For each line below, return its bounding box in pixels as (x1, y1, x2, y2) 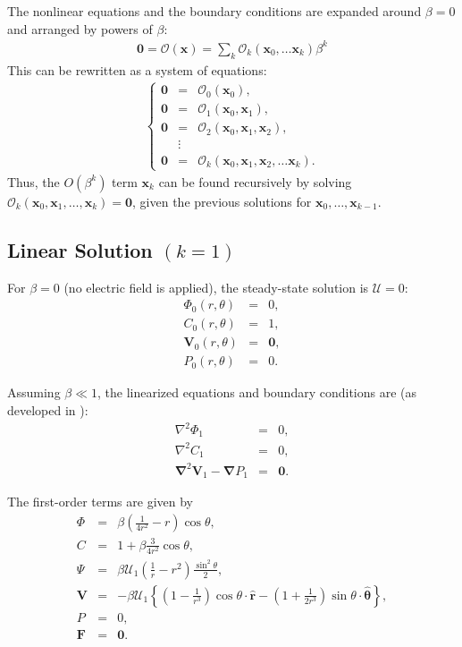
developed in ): (7, 400, 88, 419)
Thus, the (7, 172, 60, 191)
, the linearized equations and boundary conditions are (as (97, 383, 417, 402)
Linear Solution (7, 235, 153, 263)
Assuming (7, 383, 61, 402)
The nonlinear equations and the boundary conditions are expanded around (7, 2, 422, 20)
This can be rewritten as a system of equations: (7, 60, 267, 79)
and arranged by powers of (7, 19, 153, 38)
